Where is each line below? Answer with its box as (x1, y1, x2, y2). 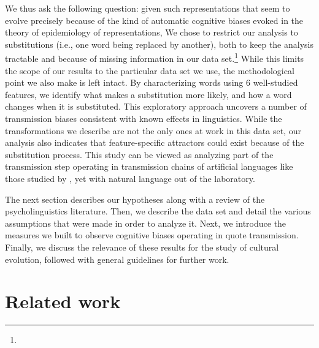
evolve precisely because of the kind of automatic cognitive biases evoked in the (5, 13, 304, 26)
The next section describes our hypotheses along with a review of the (5, 192, 265, 205)
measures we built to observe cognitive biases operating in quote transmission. (5, 229, 299, 241)
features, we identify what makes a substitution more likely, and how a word (5, 88, 292, 100)
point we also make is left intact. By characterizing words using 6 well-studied (5, 76, 298, 89)
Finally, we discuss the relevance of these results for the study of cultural (5, 240, 279, 253)
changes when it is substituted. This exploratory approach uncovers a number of (5, 100, 307, 113)
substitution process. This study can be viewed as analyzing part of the (5, 148, 274, 161)
